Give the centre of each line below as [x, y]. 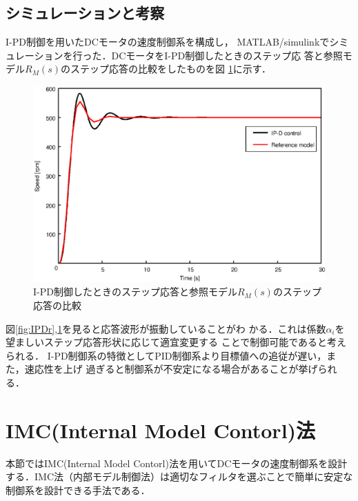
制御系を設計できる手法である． [78, 490]
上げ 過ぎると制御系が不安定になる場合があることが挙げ [190, 369]
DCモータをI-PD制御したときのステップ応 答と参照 [227, 55]
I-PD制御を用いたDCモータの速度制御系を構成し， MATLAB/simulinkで [168, 42]
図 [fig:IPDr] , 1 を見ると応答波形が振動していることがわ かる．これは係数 [166, 328]
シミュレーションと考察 [85, 13]
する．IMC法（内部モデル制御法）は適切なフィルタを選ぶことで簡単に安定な [179, 477]
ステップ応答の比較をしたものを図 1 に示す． [171, 69]
